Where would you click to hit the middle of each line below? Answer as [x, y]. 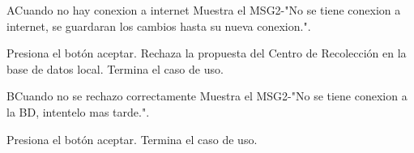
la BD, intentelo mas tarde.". [78, 111]
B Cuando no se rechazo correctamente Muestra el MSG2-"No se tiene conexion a [207, 96]
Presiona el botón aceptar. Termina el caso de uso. [132, 139]
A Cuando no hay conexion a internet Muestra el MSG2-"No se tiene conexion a [204, 10]
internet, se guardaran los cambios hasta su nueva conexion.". [159, 25]
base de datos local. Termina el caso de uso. [115, 68]
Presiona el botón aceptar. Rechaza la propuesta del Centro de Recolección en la [207, 53]
